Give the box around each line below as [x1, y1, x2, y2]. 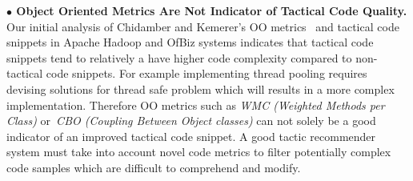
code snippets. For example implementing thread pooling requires [46, 65, 367, 82]
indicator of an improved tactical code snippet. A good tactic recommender [6, 127, 376, 144]
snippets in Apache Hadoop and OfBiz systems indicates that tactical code [6, 34, 374, 50]
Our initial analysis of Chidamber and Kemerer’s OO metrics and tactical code [6, 18, 399, 34]
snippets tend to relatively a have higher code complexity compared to [6, 49, 352, 66]
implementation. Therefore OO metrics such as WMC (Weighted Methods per [6, 96, 385, 113]
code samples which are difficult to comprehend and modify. [6, 159, 301, 175]
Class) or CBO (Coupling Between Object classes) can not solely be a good [6, 112, 376, 129]
